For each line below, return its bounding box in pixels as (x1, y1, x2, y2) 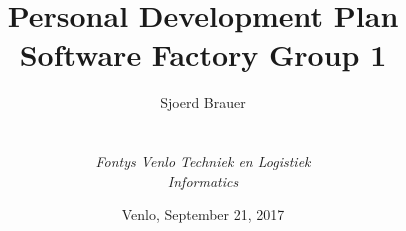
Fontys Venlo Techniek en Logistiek (95, 151, 311, 172)
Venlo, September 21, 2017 (121, 204, 285, 225)
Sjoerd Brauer (160, 92, 246, 113)
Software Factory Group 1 (19, 34, 387, 75)
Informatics (167, 170, 239, 191)
